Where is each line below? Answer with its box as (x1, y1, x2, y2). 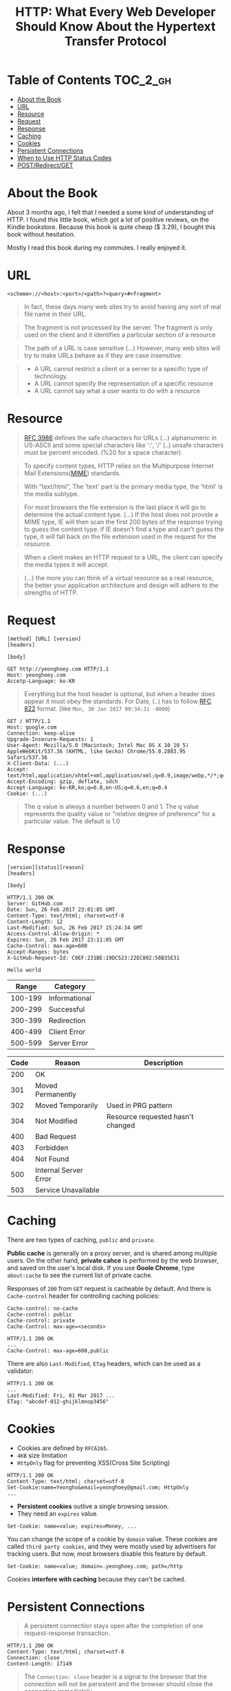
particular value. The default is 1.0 (23, 817, 120, 825)
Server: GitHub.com (7, 900, 63, 907)
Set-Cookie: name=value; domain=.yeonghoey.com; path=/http (7, 1563, 184, 1570)
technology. (34, 372, 68, 380)
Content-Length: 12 (7, 918, 63, 925)
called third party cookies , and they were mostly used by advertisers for (7, 1542, 217, 1550)
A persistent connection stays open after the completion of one (23, 1622, 203, 1630)
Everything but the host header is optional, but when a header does (23, 689, 215, 698)
